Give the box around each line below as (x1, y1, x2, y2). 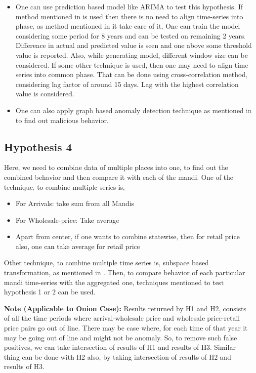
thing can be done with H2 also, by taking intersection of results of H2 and (4, 351, 231, 362)
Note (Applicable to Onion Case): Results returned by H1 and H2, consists (4, 303, 247, 313)
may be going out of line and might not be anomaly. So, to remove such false (4, 332, 237, 342)
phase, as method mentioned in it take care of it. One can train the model (15, 21, 240, 31)
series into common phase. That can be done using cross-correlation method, (15, 69, 248, 80)
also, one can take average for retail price (15, 241, 140, 251)
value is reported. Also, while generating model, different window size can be (15, 49, 248, 60)
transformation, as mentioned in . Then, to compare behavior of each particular (4, 267, 245, 278)
